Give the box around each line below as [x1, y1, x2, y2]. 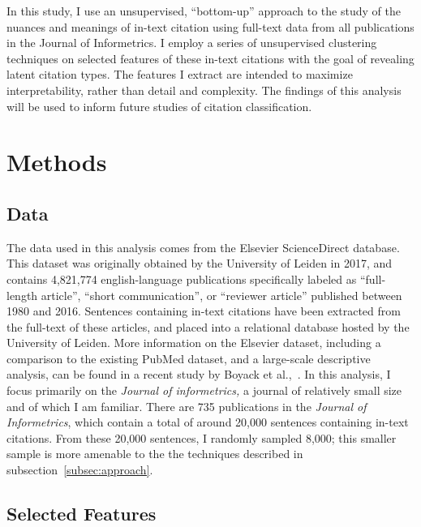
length [6, 286, 38, 303]
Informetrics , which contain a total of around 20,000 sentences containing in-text [6, 413, 409, 431]
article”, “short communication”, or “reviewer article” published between [41, 286, 402, 303]
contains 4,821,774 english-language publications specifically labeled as [6, 270, 357, 287]
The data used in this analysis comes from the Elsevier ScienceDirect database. [6, 238, 400, 255]
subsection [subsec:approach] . [6, 461, 153, 478]
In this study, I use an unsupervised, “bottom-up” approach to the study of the [6, 2, 401, 19]
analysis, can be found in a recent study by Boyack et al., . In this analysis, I [6, 366, 391, 383]
